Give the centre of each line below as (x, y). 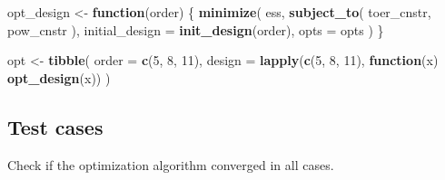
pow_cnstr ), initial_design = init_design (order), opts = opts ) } (196, 29)
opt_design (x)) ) (59, 77)
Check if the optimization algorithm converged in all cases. (171, 164)
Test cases (55, 126)
